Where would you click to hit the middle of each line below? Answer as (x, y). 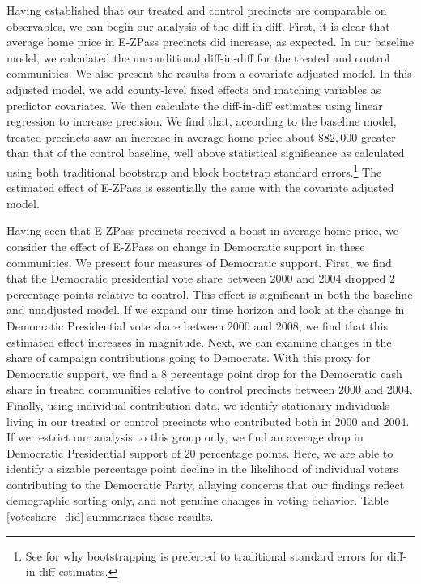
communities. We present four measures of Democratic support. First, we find (199, 262)
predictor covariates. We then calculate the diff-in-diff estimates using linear (195, 105)
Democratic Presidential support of (94, 452)
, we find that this (343, 325)
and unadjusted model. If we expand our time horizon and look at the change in (206, 310)
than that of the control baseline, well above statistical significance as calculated (206, 153)
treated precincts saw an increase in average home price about (161, 136)
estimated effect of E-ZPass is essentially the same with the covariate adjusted (200, 188)
